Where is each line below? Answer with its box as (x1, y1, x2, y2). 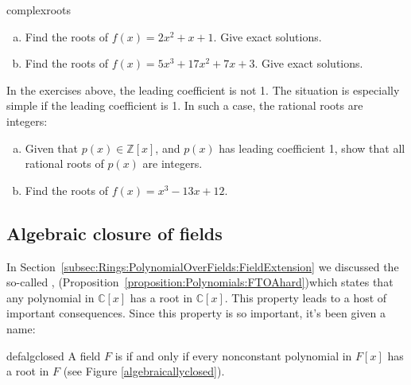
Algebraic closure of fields (6, 220, 223, 245)
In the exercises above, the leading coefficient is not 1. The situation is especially (6, 81, 400, 98)
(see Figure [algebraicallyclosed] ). (63, 363, 225, 379)
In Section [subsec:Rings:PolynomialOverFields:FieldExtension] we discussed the (6, 258, 399, 274)
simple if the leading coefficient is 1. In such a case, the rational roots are (6, 97, 363, 114)
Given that (25, 139, 79, 156)
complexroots (6, 2, 72, 17)
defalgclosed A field (6, 347, 101, 364)
